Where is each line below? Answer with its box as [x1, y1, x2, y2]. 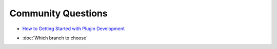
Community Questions [9, 8, 108, 19]
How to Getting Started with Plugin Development [22, 26, 125, 32]
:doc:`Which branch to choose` [22, 35, 88, 41]
